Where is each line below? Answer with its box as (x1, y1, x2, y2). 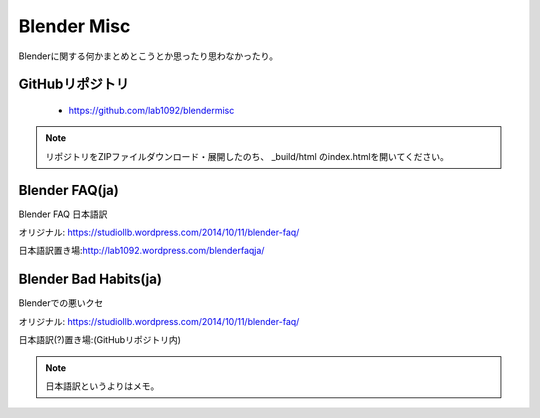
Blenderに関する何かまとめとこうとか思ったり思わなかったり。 (18, 50, 279, 62)
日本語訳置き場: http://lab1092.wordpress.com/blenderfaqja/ (18, 245, 265, 257)
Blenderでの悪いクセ (18, 297, 104, 309)
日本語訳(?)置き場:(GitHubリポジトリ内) (18, 334, 182, 346)
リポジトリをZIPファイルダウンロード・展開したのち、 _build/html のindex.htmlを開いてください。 (45, 150, 449, 162)
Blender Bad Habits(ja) (18, 271, 162, 288)
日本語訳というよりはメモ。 (45, 380, 160, 392)
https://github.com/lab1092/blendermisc (68, 104, 235, 116)
